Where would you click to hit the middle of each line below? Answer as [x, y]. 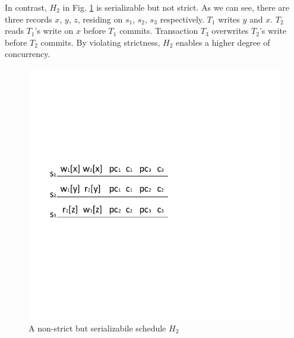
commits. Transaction [159, 31]
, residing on [100, 19]
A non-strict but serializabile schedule [97, 328]
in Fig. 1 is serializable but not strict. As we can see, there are [176, 7]
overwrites [230, 31]
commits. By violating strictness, [100, 42]
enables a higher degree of [223, 42]
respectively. [182, 19]
